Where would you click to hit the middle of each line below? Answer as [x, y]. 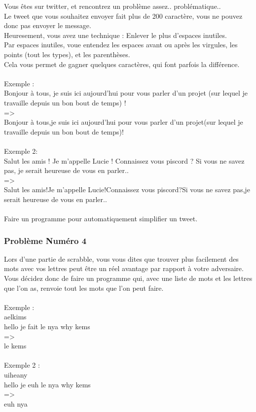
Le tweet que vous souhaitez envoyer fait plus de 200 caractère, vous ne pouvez [123, 16]
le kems [15, 346]
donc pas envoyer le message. [48, 25]
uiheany [16, 375]
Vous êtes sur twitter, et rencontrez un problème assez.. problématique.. [112, 6]
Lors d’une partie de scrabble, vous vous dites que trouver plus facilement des [121, 258]
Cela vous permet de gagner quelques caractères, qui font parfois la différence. [122, 64]
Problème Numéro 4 [45, 240]
